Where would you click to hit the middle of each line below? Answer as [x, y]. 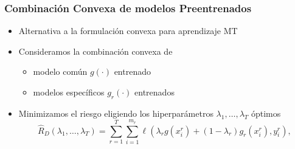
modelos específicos [69, 92]
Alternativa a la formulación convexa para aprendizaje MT [128, 31]
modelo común [60, 71]
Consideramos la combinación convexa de [95, 51]
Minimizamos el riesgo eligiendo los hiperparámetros [116, 113]
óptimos [266, 113]
